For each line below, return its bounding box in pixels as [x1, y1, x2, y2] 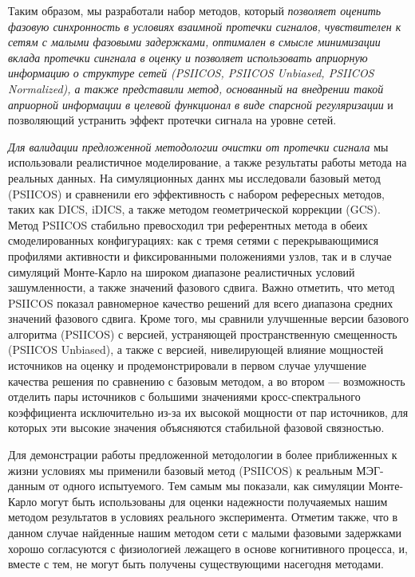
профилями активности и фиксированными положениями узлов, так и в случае [8, 247, 392, 264]
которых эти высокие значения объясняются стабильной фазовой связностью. [8, 419, 385, 436]
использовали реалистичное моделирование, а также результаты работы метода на [8, 154, 407, 171]
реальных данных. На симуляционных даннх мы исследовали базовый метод [8, 169, 381, 186]
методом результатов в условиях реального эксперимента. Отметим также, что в [8, 508, 398, 525]
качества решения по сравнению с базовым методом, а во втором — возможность [8, 372, 405, 389]
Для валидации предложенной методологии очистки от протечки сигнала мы [8, 138, 389, 155]
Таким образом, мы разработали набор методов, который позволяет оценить [8, 2, 381, 18]
